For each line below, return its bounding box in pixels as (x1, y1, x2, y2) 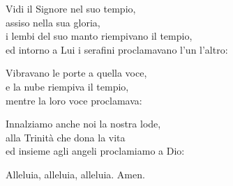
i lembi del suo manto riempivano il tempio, (6, 29, 193, 43)
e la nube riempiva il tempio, (6, 79, 129, 93)
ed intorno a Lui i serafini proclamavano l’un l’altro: (6, 42, 228, 56)
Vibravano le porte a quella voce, (6, 65, 147, 80)
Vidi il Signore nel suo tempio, (6, 1, 136, 15)
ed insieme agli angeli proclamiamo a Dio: (6, 144, 185, 158)
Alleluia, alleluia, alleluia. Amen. (6, 166, 145, 181)
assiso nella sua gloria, (6, 15, 100, 29)
